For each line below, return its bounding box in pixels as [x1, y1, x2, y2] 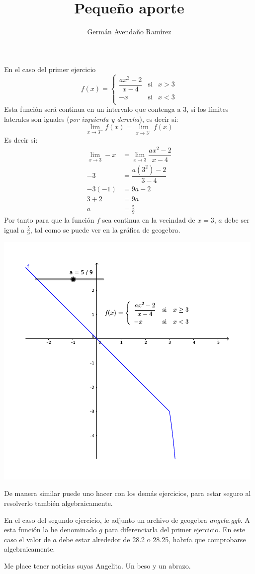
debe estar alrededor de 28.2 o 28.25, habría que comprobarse [59, 534, 246, 544]
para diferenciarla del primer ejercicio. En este [104, 524, 246, 535]
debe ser [224, 215, 250, 225]
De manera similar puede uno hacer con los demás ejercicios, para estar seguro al [4, 488, 251, 498]
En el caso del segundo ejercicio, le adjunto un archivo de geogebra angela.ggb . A [4, 514, 250, 525]
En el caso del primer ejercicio [4, 64, 96, 74]
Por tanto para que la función [4, 215, 94, 225]
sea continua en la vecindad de [102, 215, 195, 225]
